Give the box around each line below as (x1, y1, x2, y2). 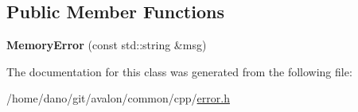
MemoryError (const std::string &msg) (6, 37, 207, 53)
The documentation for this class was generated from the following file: (6, 63, 352, 79)
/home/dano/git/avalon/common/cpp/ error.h (6, 90, 230, 106)
